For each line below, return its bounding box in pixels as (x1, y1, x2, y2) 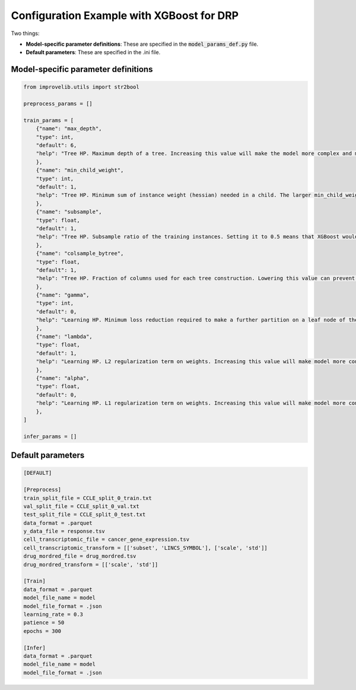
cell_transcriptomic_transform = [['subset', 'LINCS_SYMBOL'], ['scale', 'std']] (23, 544, 268, 551)
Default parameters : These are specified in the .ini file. (26, 49, 161, 56)
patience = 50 (23, 619, 65, 626)
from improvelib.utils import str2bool (23, 84, 139, 90)
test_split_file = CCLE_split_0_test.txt (23, 511, 146, 518)
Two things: (11, 30, 40, 37)
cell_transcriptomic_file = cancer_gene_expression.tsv (23, 536, 190, 543)
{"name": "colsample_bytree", (36, 250, 124, 257)
